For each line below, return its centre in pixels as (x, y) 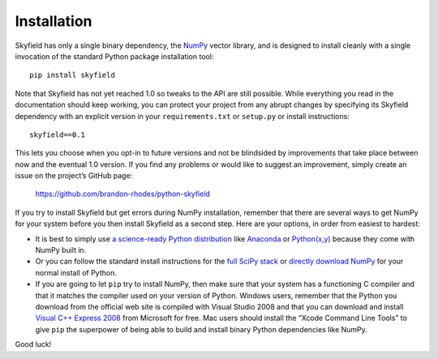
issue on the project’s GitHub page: (74, 176)
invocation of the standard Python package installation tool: (114, 56)
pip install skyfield (72, 75)
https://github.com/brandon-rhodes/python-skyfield (123, 194)
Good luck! (33, 344)
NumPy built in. (61, 250)
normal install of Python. (76, 272)
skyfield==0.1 (57, 135)
